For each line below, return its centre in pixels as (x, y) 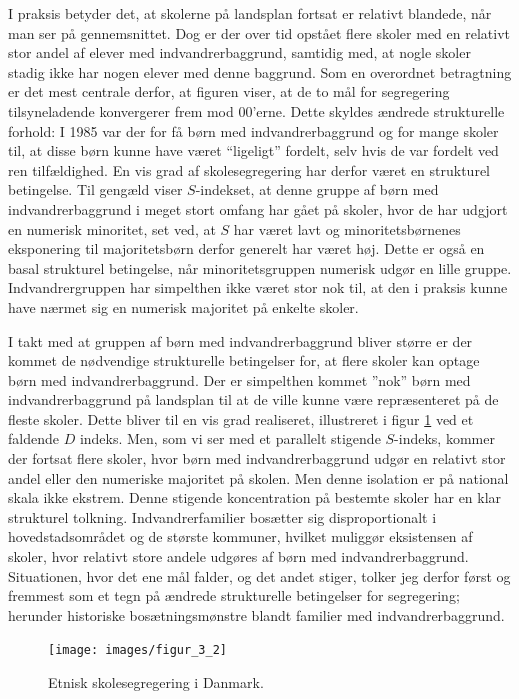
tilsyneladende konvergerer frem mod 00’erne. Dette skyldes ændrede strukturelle (256, 110)
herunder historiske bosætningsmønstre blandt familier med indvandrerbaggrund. (256, 614)
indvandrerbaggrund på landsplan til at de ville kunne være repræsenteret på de (253, 399)
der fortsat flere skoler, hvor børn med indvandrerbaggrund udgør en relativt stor (257, 458)
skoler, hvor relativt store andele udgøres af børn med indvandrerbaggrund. (238, 556)
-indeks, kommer (444, 438)
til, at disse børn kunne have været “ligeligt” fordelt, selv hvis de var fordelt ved (253, 150)
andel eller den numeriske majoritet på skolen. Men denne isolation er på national (258, 477)
